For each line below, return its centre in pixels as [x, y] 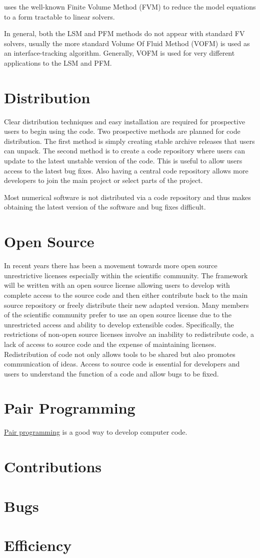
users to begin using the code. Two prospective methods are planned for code [122, 131]
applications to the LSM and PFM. [58, 62]
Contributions [53, 467]
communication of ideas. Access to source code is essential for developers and [122, 364]
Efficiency [38, 545]
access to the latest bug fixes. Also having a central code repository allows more [126, 170]
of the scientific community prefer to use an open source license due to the [118, 315]
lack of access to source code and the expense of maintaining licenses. [110, 344]
